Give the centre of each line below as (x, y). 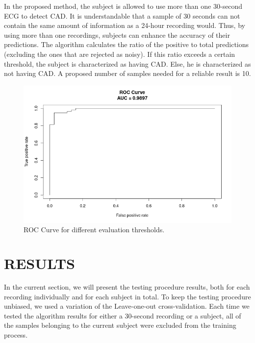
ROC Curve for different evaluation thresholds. (94, 230)
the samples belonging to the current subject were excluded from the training (120, 325)
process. (16, 335)
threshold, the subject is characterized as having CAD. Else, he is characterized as (127, 63)
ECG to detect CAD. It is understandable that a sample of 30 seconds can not (122, 15)
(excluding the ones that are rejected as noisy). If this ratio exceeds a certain (120, 54)
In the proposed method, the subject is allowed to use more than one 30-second (123, 6)
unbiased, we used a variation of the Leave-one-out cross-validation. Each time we (127, 306)
